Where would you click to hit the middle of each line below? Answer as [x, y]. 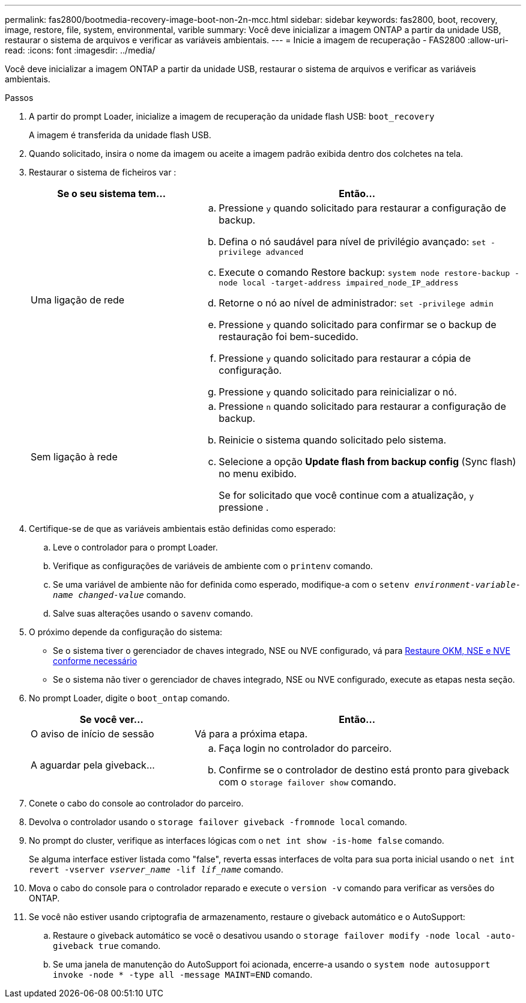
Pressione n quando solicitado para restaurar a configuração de [362, 406]
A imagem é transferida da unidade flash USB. [120, 135]
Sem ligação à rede [74, 457]
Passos [19, 98]
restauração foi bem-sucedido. [289, 337]
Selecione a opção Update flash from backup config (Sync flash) [367, 462]
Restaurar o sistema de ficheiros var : [103, 172]
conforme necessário [95, 661]
